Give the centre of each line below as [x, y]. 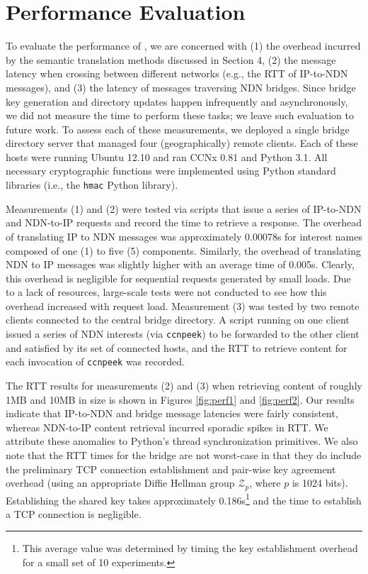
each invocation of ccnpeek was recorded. [95, 361]
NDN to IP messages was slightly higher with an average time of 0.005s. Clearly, [180, 264]
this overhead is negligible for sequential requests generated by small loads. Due [178, 278]
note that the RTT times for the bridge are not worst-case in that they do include [184, 454]
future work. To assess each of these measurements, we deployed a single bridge [178, 129]
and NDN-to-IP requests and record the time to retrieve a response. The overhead [184, 222]
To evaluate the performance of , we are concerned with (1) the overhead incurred [183, 46]
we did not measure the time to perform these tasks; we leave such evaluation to [180, 115]
